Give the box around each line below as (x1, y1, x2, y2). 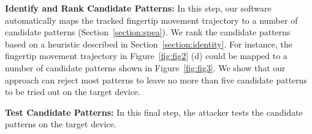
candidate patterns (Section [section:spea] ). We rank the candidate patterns (5, 26, 291, 38)
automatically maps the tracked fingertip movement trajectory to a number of (5, 13, 298, 26)
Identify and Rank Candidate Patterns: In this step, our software (5, 2, 272, 14)
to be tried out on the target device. (5, 85, 140, 98)
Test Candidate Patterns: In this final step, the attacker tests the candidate (5, 105, 303, 118)
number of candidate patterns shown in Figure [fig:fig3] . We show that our (5, 61, 286, 74)
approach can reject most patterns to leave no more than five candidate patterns (5, 73, 308, 86)
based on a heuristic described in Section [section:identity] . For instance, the (5, 37, 292, 50)
